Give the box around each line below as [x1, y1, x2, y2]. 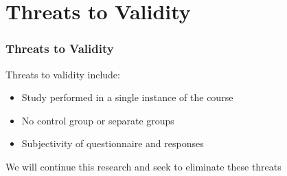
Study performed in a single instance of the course [21, 90, 233, 104]
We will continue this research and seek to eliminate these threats [5, 159, 282, 173]
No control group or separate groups [21, 113, 174, 127]
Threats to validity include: [5, 67, 120, 81]
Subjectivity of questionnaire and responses [21, 136, 204, 151]
